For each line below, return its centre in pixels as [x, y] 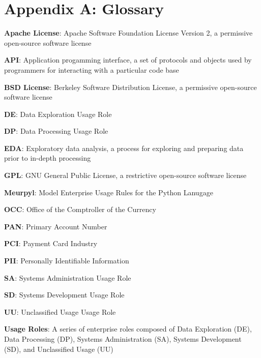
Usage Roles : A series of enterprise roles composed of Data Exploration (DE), [128, 329]
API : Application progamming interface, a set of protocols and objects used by [128, 60]
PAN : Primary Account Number [56, 226]
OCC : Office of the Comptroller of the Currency [80, 209]
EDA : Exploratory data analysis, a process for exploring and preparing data [124, 148]
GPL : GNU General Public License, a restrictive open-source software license [125, 175]
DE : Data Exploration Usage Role [58, 114]
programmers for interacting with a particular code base [92, 69]
